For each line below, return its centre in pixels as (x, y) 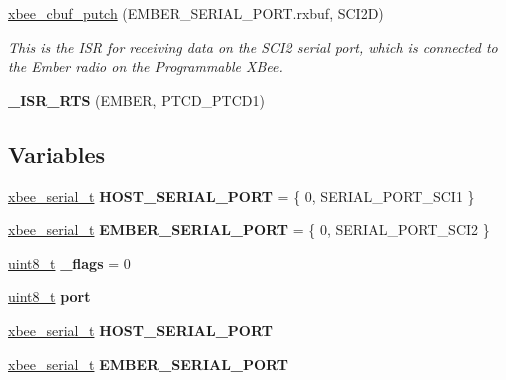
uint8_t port (49, 296)
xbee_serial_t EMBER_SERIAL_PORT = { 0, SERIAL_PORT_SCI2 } (249, 229)
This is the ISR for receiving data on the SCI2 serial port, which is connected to (253, 46)
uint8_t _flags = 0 (69, 262)
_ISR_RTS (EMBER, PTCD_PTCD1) (136, 99)
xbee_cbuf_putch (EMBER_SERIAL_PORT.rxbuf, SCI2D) (196, 13)
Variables (57, 153)
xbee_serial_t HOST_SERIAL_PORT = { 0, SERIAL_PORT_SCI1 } (241, 195)
